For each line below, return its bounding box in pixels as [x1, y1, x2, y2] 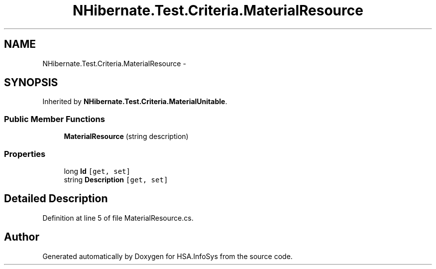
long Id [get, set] [64, 166, 130, 175]
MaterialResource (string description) [64, 132, 189, 141]
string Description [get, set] [64, 175, 168, 184]
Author [4, 231, 39, 244]
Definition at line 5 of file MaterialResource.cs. [42, 213, 194, 222]
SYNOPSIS [4, 76, 58, 89]
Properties [4, 148, 46, 159]
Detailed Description [4, 192, 108, 205]
